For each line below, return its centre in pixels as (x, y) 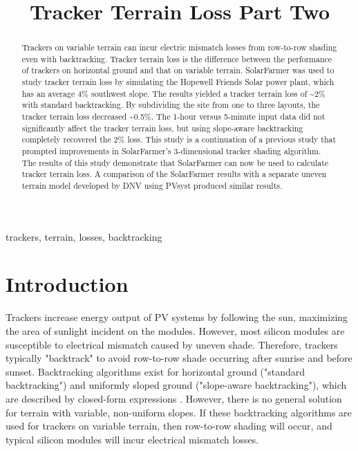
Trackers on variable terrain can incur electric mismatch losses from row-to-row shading (179, 47)
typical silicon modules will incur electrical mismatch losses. (132, 439)
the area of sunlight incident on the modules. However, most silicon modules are (175, 331)
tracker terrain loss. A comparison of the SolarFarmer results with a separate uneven (174, 174)
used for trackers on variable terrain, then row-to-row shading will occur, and (169, 426)
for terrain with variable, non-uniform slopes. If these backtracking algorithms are (179, 412)
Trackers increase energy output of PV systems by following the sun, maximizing (177, 317)
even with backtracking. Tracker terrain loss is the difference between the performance (177, 58)
